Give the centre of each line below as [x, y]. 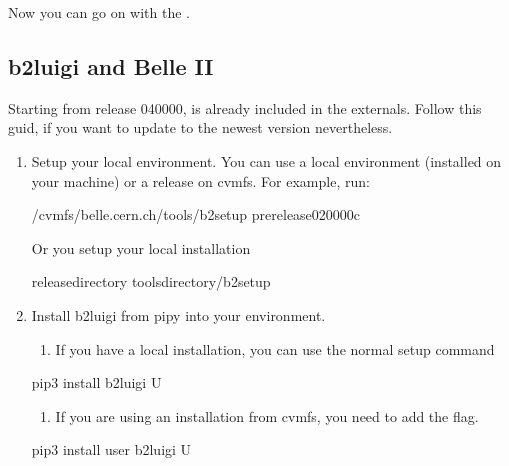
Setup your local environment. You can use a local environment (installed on [266, 160]
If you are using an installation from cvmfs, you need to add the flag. [267, 415]
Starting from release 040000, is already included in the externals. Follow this [245, 107]
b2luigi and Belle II [111, 65]
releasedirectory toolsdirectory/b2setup [151, 281]
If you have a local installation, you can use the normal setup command [275, 348]
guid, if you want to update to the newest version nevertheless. [200, 127]
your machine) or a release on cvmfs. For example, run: [200, 180]
